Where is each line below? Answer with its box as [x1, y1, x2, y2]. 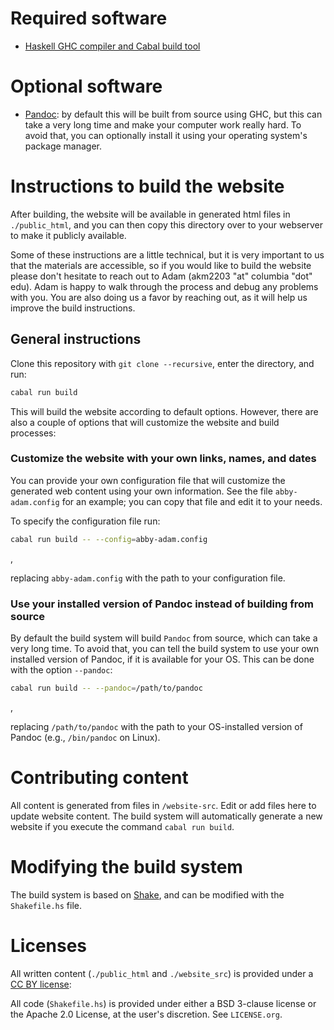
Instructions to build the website [10, 175, 285, 198]
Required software [10, 7, 168, 30]
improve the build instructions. [10, 302, 136, 314]
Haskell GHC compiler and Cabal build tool [24, 40, 201, 52]
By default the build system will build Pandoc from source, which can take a [10, 632, 318, 644]
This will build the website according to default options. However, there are [10, 405, 319, 417]
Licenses [10, 934, 88, 957]
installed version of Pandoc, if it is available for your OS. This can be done [10, 653, 315, 665]
